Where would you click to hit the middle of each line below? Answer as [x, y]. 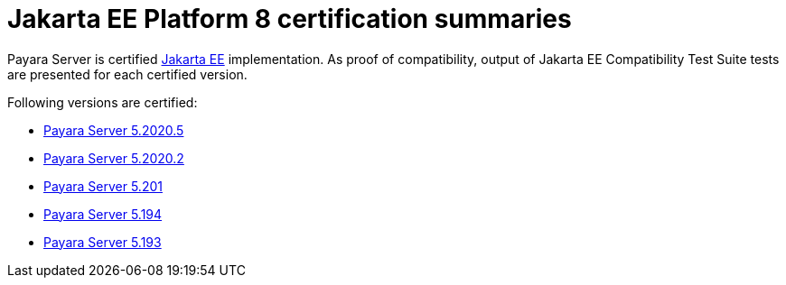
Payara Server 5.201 [103, 186]
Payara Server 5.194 [103, 214]
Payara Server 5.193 [103, 242]
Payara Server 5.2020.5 [114, 130]
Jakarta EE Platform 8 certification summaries [290, 19]
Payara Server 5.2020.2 [114, 158]
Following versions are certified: [103, 102]
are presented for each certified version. [127, 74]
